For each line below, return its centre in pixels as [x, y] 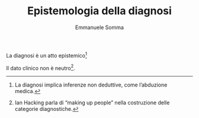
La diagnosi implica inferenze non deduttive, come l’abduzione [91, 85]
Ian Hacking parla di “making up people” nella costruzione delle [92, 103]
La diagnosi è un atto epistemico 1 [47, 55]
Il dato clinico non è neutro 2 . [41, 68]
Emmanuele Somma [99, 27]
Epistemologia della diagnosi [99, 11]
